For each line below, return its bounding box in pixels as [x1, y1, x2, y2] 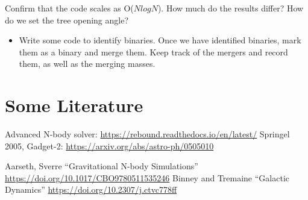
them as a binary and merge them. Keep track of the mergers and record [19, 45, 288, 58]
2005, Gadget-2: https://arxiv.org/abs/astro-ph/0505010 [5, 139, 214, 152]
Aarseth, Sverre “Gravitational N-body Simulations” [5, 160, 198, 172]
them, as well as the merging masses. [19, 57, 156, 70]
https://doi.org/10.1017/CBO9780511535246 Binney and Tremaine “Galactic [5, 171, 290, 184]
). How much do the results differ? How [157, 2, 304, 14]
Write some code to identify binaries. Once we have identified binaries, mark [19, 34, 301, 46]
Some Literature [5, 93, 143, 117]
